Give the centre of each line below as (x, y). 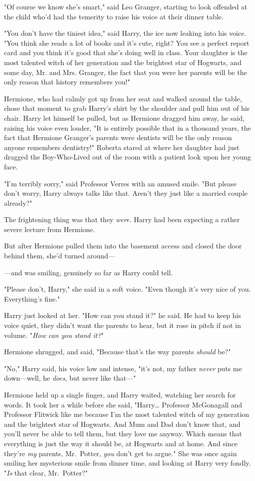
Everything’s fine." (32, 298)
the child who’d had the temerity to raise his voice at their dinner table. (114, 16)
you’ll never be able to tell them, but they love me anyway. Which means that (123, 434)
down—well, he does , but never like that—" (70, 378)
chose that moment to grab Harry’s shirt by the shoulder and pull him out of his (127, 108)
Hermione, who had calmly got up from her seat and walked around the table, (123, 98)
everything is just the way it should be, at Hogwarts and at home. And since (121, 443)
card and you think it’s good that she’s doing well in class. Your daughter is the (126, 52)
